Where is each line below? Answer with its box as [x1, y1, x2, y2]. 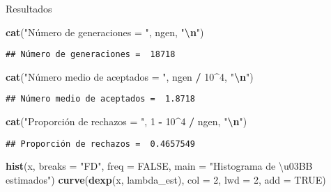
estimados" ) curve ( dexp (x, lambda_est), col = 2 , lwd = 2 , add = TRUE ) [6, 172, 326, 186]
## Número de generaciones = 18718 [6, 49, 176, 60]
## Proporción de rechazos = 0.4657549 [6, 138, 196, 149]
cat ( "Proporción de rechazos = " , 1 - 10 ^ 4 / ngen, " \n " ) [6, 114, 247, 129]
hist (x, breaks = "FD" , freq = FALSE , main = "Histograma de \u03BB [6, 159, 313, 173]
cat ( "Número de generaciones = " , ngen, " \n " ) [6, 24, 204, 39]
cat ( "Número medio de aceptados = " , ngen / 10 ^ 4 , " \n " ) [6, 69, 254, 83]
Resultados [6, 1, 52, 15]
